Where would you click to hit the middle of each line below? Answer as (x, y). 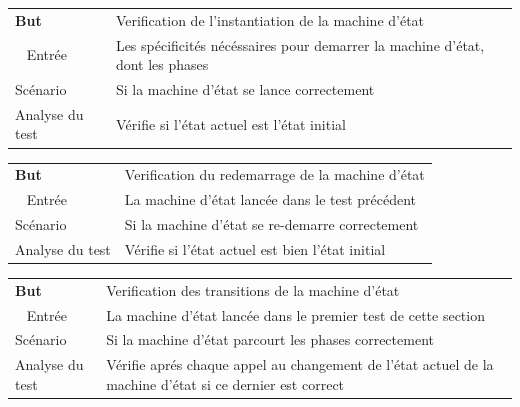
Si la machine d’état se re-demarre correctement (271, 224)
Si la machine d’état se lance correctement (245, 89)
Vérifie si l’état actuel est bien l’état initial (255, 248)
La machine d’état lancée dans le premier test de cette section (295, 314)
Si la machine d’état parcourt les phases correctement (270, 339)
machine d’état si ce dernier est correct (225, 383)
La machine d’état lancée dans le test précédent (270, 199)
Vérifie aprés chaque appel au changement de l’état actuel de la (300, 364)
